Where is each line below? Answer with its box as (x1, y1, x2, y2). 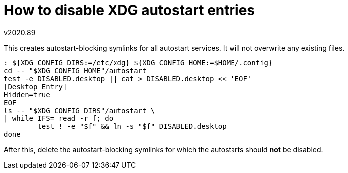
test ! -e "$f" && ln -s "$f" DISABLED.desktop (37, 122, 227, 130)
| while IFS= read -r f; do (4, 114, 114, 122)
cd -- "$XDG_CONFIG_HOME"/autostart (4, 66, 147, 75)
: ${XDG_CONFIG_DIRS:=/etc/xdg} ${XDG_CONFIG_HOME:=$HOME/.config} (4, 58, 273, 67)
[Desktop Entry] (4, 82, 67, 91)
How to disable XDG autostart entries (4, 2, 255, 19)
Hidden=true (4, 90, 50, 99)
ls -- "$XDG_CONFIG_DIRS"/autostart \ (4, 106, 155, 115)
